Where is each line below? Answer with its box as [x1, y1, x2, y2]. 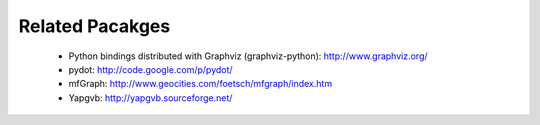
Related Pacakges [18, 15, 171, 37]
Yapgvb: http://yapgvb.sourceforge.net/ [68, 91, 233, 104]
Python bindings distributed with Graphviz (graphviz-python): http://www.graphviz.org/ [68, 50, 429, 62]
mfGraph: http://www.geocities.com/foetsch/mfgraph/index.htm [68, 78, 333, 90]
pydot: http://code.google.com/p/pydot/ [68, 63, 234, 75]
